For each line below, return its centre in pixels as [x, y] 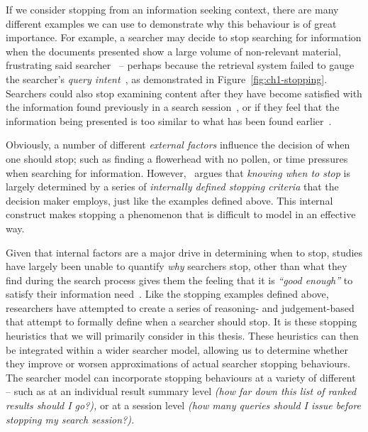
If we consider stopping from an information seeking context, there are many [172, 9]
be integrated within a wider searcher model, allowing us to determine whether [177, 349]
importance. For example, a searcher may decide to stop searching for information [184, 37]
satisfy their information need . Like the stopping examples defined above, [167, 294]
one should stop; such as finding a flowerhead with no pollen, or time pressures [177, 158]
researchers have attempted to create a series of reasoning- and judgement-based [180, 307]
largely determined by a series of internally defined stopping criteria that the [172, 187]
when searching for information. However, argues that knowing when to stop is [178, 172]
